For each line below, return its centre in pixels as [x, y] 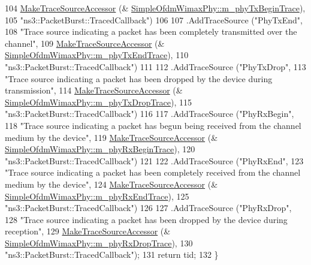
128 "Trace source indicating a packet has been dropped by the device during [146, 219]
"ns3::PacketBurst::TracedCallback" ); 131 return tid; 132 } [112, 255]
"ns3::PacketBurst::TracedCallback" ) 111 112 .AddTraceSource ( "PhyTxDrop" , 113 [155, 66]
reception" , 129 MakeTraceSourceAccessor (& [88, 231]
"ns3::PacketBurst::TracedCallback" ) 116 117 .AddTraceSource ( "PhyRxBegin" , [150, 114]
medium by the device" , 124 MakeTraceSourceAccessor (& [111, 184]
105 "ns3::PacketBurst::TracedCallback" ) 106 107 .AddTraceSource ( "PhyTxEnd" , [154, 19]
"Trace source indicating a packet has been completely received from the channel [153, 172]
